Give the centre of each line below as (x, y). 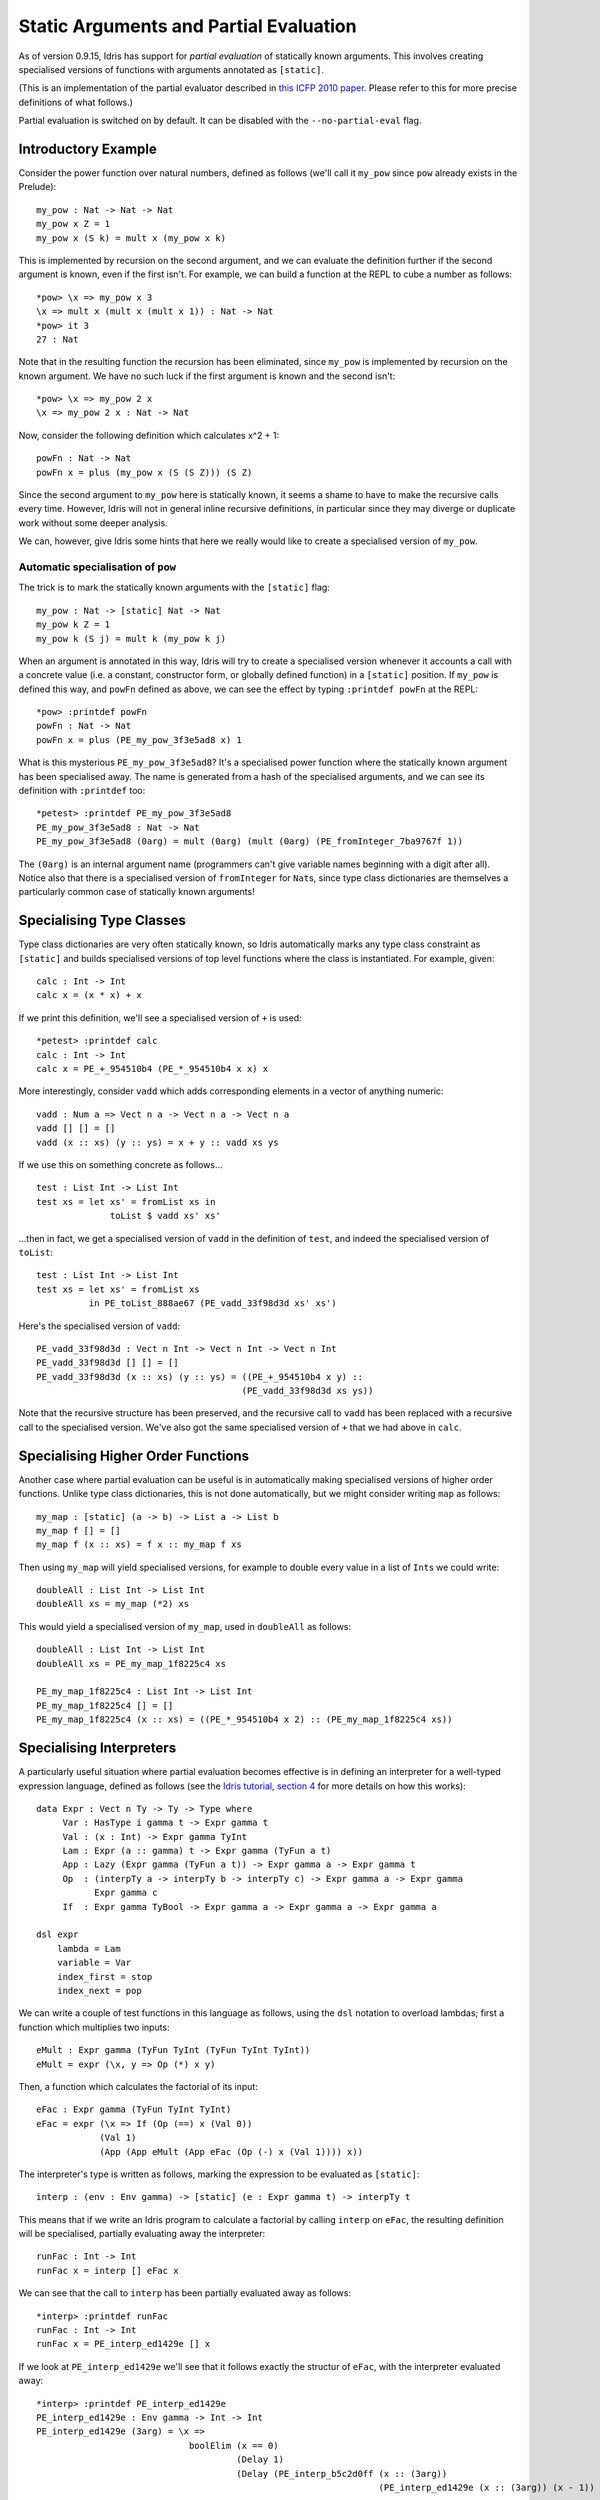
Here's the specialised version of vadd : (99, 1326)
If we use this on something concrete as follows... (121, 1164)
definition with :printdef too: (82, 791)
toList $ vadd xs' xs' (166, 1216)
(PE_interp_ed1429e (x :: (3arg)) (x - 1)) (486, 2487)
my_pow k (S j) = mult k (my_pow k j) (131, 638)
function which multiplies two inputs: (94, 2027)
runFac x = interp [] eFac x (107, 2270)
